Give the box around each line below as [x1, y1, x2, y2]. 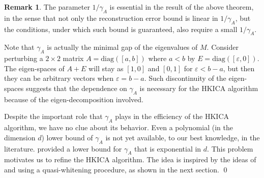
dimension [4, 132, 36, 142]
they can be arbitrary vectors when [4, 73, 114, 83]
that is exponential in [134, 143, 201, 154]
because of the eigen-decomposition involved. [4, 94, 143, 104]
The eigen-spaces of [4, 63, 65, 73]
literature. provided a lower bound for [4, 143, 122, 154]
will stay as [89, 63, 124, 73]
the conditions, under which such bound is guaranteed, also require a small [4, 23, 238, 34]
